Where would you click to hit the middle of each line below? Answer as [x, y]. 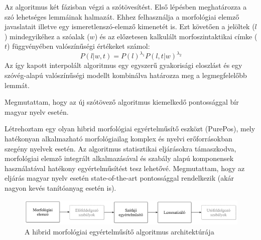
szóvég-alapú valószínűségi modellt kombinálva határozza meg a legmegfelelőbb [126, 75]
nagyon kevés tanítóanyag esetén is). [60, 188]
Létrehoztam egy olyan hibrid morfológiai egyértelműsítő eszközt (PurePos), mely [130, 129]
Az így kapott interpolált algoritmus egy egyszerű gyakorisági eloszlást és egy [123, 65]
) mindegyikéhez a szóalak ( [47, 36]
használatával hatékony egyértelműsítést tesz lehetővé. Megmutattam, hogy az [125, 168]
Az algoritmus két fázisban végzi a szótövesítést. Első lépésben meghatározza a [126, 7]
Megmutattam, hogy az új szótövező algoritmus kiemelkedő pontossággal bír [122, 102]
